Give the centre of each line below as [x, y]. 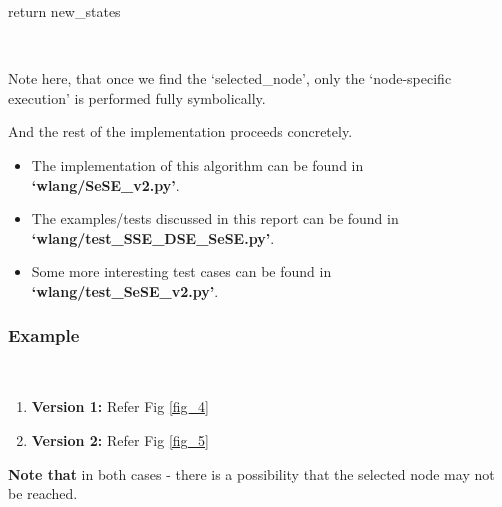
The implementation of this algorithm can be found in [197, 164]
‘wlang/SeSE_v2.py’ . [105, 184]
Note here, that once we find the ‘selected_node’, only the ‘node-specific [230, 78]
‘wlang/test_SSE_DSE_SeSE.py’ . [153, 237]
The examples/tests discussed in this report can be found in [215, 218]
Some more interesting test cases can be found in [181, 271]
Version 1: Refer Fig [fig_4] [120, 406]
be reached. [43, 493]
